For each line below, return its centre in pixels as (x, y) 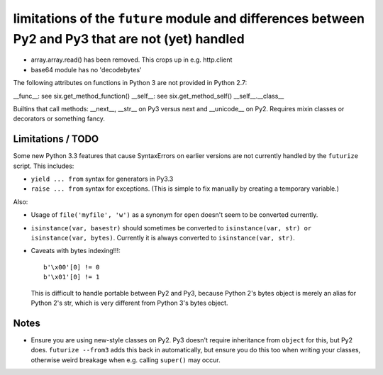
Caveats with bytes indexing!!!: (76, 251)
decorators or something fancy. (59, 119)
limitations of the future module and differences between (189, 18)
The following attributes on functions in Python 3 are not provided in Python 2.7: (130, 83)
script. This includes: (44, 166)
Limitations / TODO (56, 139)
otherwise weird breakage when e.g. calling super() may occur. (126, 360)
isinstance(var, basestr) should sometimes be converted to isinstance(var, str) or (171, 228)
